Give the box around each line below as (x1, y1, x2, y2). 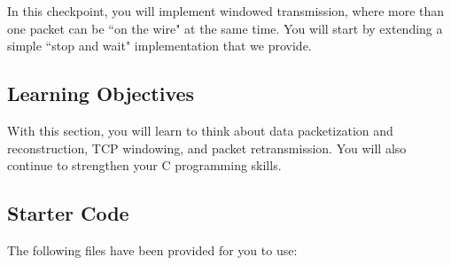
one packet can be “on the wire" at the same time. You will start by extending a (7, 19, 443, 37)
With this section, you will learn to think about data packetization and (7, 121, 393, 139)
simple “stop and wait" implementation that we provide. (7, 36, 312, 55)
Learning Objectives (7, 80, 195, 107)
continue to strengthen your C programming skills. (7, 156, 282, 175)
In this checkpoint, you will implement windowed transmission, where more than (7, 2, 445, 19)
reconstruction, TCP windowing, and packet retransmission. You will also (7, 138, 407, 157)
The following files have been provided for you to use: (7, 240, 298, 259)
